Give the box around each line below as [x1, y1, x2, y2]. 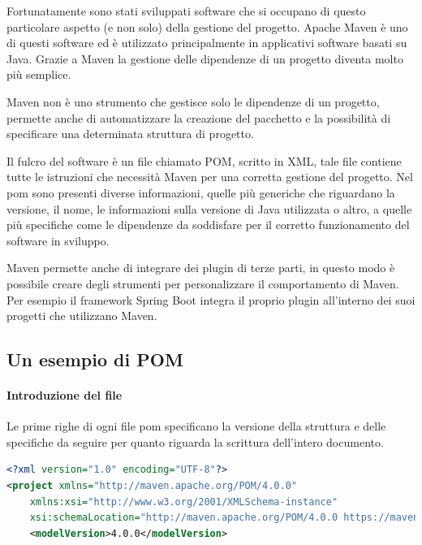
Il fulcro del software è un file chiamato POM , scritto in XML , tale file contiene [6, 152, 402, 169]
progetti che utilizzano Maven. [6, 307, 157, 324]
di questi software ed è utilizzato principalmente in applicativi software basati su [6, 34, 407, 51]
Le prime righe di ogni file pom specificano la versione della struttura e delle [6, 417, 386, 435]
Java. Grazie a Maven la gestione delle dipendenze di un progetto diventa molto [6, 50, 403, 67]
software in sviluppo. [6, 231, 110, 249]
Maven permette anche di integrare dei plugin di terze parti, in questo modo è [6, 259, 395, 276]
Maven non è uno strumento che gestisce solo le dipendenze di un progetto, [6, 93, 380, 110]
